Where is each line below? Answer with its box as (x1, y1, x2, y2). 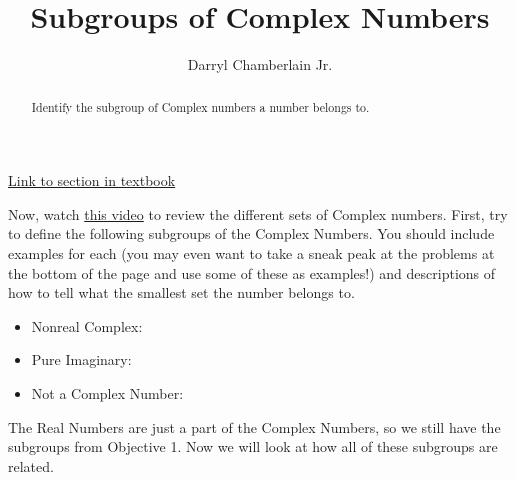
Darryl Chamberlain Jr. (187, 54, 333, 75)
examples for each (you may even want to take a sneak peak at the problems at (8, 242, 495, 263)
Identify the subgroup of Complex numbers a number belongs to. (31, 98, 370, 115)
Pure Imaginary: (31, 349, 132, 370)
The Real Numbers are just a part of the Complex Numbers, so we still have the (8, 416, 501, 437)
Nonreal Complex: (31, 315, 143, 336)
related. (8, 455, 54, 476)
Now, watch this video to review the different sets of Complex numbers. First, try (8, 203, 508, 224)
